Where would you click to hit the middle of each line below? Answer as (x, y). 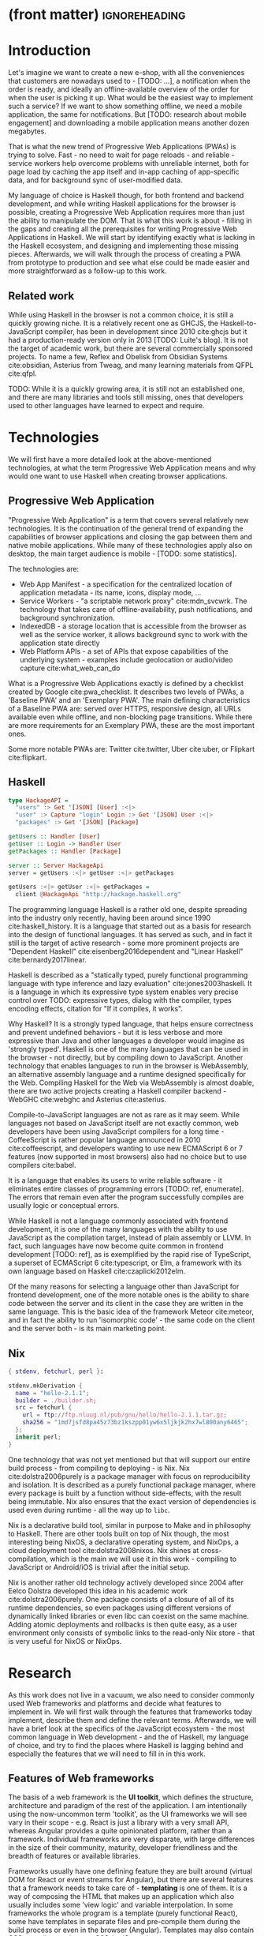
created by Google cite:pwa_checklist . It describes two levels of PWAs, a (126, 692)
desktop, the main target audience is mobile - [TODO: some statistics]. (123, 553)
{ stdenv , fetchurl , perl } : (56, 1371)
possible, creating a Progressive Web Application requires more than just (126, 212)
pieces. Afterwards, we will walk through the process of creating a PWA (125, 254)
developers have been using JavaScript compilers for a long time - (116, 1131)
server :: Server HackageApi (56, 865)
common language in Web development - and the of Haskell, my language (128, 1737)
